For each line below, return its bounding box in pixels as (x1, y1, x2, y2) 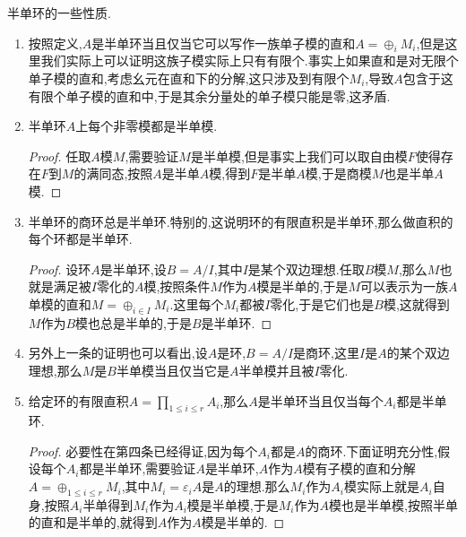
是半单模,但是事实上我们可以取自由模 (190, 146, 408, 165)
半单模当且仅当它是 (116, 360, 229, 379)
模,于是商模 (305, 164, 372, 183)
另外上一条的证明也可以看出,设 (28, 343, 208, 362)
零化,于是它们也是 (270, 294, 375, 313)
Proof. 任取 (28, 146, 91, 165)
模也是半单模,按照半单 (328, 495, 458, 514)
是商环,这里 (293, 343, 359, 362)
